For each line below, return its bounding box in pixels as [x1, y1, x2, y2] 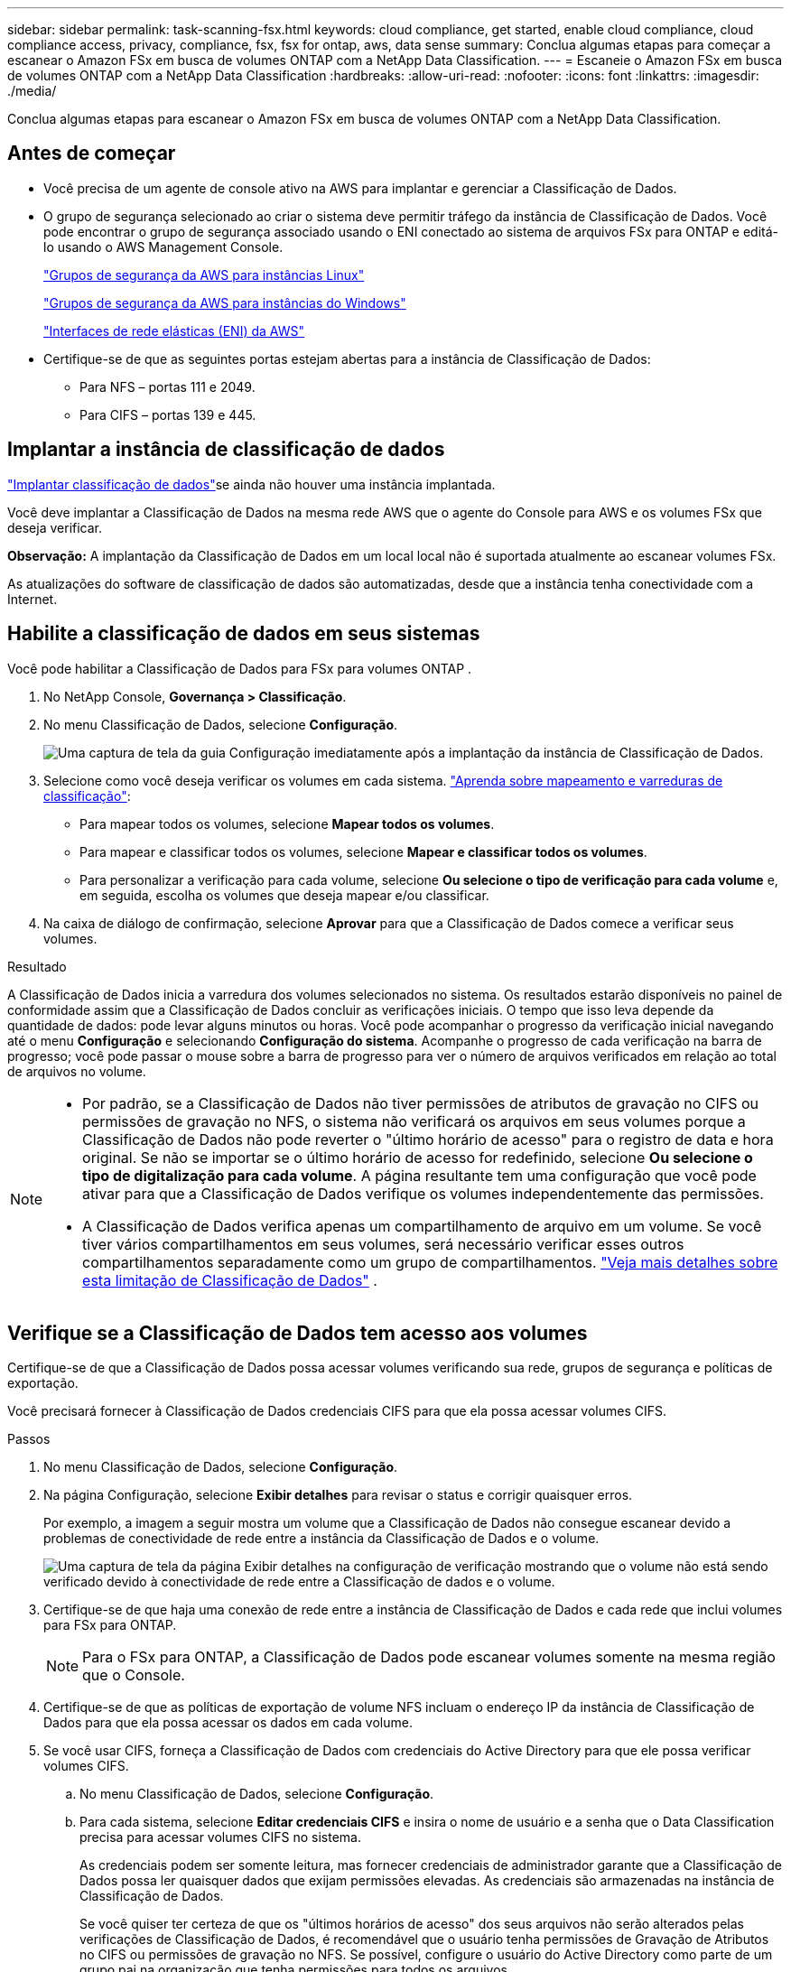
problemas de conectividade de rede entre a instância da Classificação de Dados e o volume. [43, 1530, 600, 1547]
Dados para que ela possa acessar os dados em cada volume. [43, 1715, 413, 1731]
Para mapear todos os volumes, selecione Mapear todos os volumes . [79, 815, 495, 832]
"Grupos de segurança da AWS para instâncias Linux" [43, 266, 365, 283]
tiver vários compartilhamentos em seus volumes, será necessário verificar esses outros [82, 1234, 684, 1253]
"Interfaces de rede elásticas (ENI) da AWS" [43, 322, 305, 339]
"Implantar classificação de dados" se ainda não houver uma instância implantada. [7, 476, 496, 492]
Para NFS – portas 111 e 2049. [79, 378, 256, 395]
